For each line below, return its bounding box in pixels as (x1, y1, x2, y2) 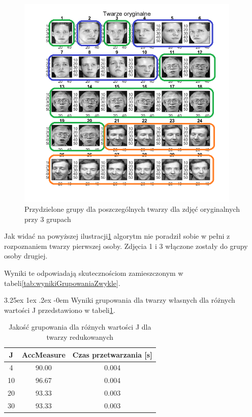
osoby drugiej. (4, 250, 48, 261)
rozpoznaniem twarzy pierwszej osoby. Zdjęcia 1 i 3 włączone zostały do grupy (4, 240, 248, 251)
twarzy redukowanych (46, 332, 114, 342)
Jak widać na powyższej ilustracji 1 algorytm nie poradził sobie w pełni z (4, 231, 230, 241)
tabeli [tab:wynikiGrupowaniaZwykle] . (4, 277, 120, 288)
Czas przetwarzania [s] (72, 349, 152, 360)
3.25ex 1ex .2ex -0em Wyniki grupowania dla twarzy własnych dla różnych (4, 295, 235, 305)
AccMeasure (22, 349, 66, 360)
